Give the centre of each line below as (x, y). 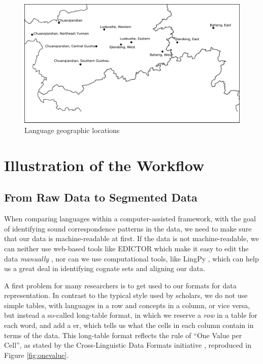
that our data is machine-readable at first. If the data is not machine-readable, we (131, 238)
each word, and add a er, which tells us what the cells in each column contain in (129, 325)
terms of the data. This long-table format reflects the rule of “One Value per (123, 335)
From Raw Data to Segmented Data (101, 197)
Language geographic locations (72, 130)
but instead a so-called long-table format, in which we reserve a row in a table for (131, 315)
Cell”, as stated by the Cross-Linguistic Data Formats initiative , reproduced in (128, 345)
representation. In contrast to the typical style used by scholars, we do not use (126, 295)
